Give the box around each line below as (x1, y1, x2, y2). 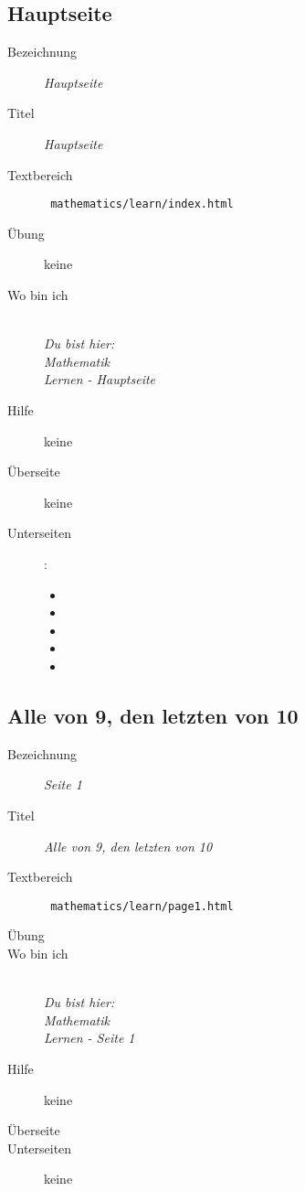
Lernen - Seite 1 (44, 1028, 135, 1047)
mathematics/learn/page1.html (50, 899, 234, 913)
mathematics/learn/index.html (50, 198, 234, 211)
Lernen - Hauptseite (44, 370, 156, 389)
